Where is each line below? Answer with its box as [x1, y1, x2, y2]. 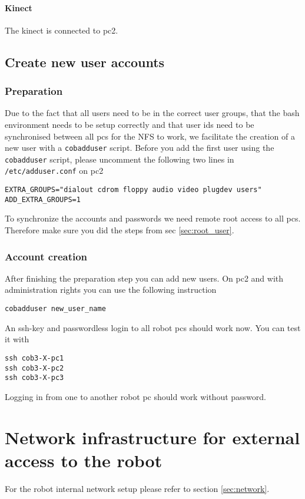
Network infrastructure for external [5, 425, 300, 449]
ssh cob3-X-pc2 [5, 363, 64, 372]
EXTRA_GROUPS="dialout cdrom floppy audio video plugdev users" [5, 186, 262, 194]
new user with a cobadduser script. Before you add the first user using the [5, 141, 274, 154]
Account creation [5, 249, 88, 263]
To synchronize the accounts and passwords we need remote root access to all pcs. [5, 212, 301, 224]
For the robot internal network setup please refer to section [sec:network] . [5, 482, 270, 494]
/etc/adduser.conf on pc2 [5, 164, 104, 177]
